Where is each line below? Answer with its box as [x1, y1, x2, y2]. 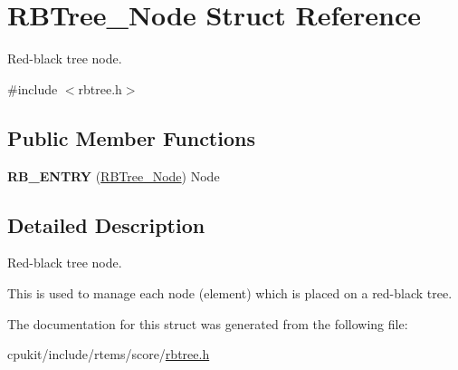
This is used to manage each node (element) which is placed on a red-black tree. [7, 283, 453, 302]
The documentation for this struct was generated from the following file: [7, 314, 408, 333]
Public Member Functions [7, 123, 255, 151]
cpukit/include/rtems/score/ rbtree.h [7, 345, 210, 364]
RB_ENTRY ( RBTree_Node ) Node [7, 166, 220, 185]
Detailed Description [7, 210, 205, 239]
